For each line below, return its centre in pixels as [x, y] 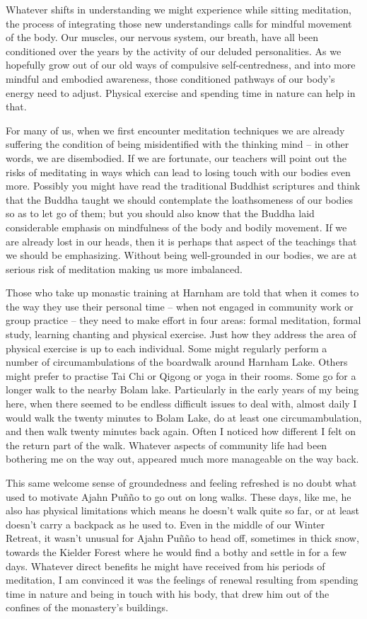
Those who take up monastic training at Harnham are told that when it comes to [182, 293]
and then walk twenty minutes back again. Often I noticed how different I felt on [181, 431]
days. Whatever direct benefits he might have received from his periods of [165, 566]
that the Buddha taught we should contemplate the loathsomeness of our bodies [180, 199]
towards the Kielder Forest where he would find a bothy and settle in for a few [176, 551]
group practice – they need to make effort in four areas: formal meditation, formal [183, 320]
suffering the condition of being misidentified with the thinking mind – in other [177, 144]
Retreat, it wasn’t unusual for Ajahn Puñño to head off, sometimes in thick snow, [182, 538]
